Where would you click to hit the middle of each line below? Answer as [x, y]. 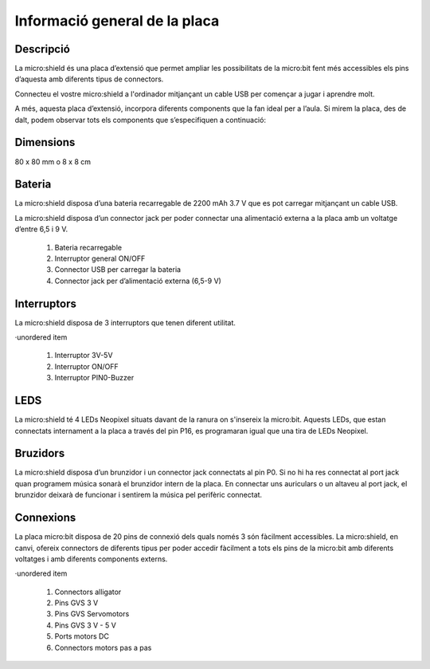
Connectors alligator [88, 592]
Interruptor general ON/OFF [100, 258]
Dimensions [45, 142]
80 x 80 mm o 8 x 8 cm [53, 161]
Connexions [45, 518]
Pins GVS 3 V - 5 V [86, 625]
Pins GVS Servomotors [92, 614]
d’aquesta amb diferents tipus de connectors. [89, 79]
